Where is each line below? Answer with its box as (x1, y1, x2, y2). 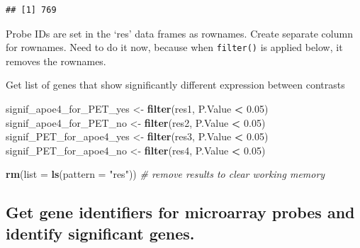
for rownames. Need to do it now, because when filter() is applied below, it (6, 40, 343, 55)
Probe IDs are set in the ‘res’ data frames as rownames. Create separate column (6, 26, 353, 40)
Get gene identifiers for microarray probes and (6, 201, 355, 223)
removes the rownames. (6, 53, 106, 68)
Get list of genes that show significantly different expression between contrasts (6, 77, 345, 92)
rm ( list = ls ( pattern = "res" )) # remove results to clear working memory (6, 167, 325, 181)
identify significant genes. (6, 222, 195, 244)
